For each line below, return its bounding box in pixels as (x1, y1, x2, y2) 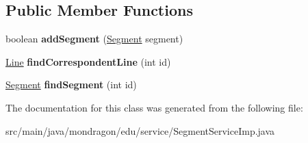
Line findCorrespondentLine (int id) (5, 54, 171, 68)
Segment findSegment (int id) (5, 77, 137, 92)
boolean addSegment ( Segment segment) (5, 31, 183, 46)
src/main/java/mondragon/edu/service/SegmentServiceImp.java (5, 123, 275, 138)
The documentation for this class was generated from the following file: (5, 100, 303, 114)
